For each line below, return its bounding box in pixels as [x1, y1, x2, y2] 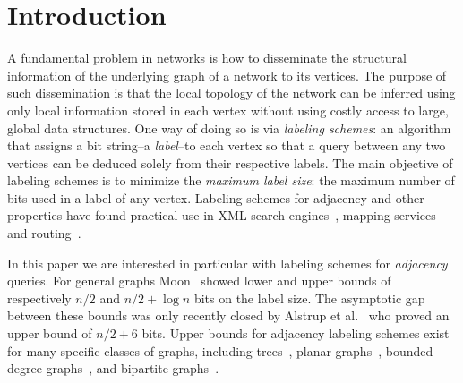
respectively [7, 288, 72, 307]
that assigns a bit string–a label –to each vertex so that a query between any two [7, 136, 446, 155]
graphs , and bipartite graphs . [46, 359, 219, 378]
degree [7, 359, 42, 378]
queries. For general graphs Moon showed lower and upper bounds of [7, 271, 391, 290]
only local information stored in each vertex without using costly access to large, [7, 100, 449, 119]
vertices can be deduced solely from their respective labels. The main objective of [7, 153, 453, 172]
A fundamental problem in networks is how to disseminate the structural [7, 48, 407, 67]
